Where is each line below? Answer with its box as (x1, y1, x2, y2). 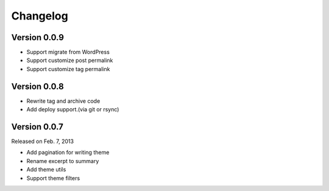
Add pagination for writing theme (26, 149, 110, 156)
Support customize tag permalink (26, 65, 110, 72)
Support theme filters (26, 174, 80, 182)
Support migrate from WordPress (26, 49, 110, 56)
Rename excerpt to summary (26, 157, 99, 164)
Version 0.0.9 (11, 32, 64, 43)
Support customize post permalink (26, 57, 113, 64)
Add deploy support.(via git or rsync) (26, 106, 119, 113)
